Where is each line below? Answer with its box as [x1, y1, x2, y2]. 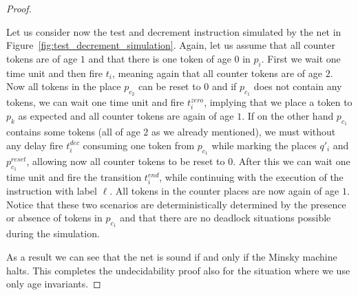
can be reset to [138, 79, 201, 94]
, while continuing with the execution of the [159, 170, 344, 184]
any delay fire [6, 138, 63, 152]
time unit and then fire [6, 65, 103, 80]
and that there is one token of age [88, 51, 231, 65]
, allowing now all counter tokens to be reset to [26, 154, 225, 168]
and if [211, 79, 237, 94]
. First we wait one [261, 51, 341, 65]
